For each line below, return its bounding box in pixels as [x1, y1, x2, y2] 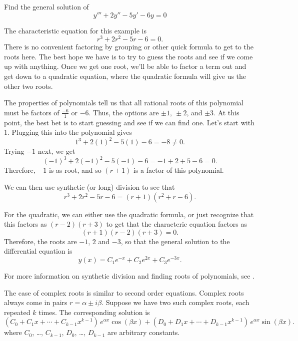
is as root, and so [48, 165, 101, 175]
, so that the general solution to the [120, 236, 230, 246]
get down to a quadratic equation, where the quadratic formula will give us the [4, 71, 246, 81]
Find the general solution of [4, 1, 89, 11]
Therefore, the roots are [4, 236, 77, 246]
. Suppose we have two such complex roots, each [101, 297, 249, 308]
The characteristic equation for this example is [4, 25, 146, 35]
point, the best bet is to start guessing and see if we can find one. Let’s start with [4, 117, 254, 127]
